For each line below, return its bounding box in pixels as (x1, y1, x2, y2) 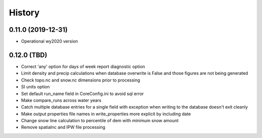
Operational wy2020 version (21, 39, 78, 44)
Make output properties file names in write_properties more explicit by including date (21, 111, 191, 117)
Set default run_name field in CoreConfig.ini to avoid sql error (21, 91, 144, 97)
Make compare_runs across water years (21, 97, 101, 103)
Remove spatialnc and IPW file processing (21, 124, 105, 130)
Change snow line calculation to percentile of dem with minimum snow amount (21, 118, 179, 124)
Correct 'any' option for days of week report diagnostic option (21, 63, 146, 69)
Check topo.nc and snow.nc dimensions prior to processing (21, 77, 140, 83)
